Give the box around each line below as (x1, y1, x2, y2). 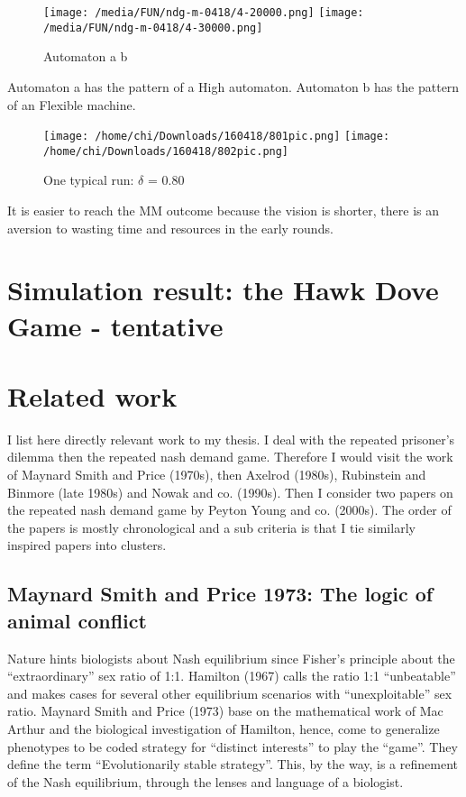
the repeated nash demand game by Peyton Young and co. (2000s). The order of (7, 500, 452, 519)
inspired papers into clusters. (7, 536, 167, 554)
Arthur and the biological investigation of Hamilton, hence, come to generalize (7, 719, 440, 737)
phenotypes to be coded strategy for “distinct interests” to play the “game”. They (7, 737, 458, 756)
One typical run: (43, 170, 134, 189)
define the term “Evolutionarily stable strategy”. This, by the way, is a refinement (7, 755, 458, 774)
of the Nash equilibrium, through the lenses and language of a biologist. (7, 772, 404, 791)
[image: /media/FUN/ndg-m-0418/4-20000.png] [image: (43, 6, 364, 19)
